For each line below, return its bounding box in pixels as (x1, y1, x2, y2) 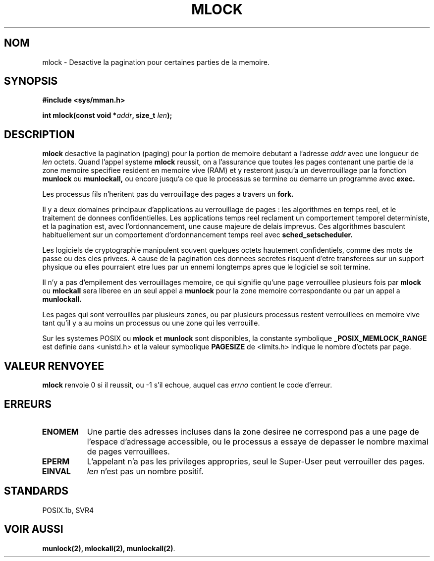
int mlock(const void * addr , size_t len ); (42, 111, 172, 120)
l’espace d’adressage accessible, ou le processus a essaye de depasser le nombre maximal (87, 436, 429, 447)
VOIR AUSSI (4, 523, 63, 536)
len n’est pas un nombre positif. (87, 466, 204, 476)
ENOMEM (42, 426, 79, 437)
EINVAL (42, 466, 71, 476)
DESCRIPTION (4, 128, 75, 141)
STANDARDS (4, 485, 69, 498)
